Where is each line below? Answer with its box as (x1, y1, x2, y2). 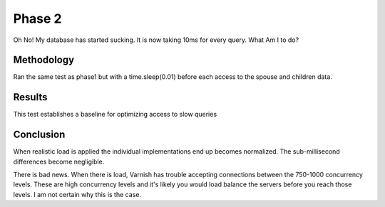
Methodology (13, 54, 75, 66)
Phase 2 (13, 11, 62, 26)
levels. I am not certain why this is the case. (13, 190, 142, 198)
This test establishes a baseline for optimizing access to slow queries (13, 110, 217, 119)
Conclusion (13, 129, 66, 141)
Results (13, 91, 48, 103)
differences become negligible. (13, 157, 105, 166)
